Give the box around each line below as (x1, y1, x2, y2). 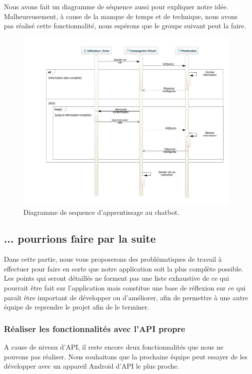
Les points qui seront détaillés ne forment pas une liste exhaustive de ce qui (4, 273, 229, 283)
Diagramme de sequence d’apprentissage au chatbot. (23, 207, 180, 217)
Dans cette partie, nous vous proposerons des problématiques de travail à (4, 254, 222, 264)
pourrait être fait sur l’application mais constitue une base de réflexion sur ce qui (4, 282, 246, 292)
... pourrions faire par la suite (4, 231, 156, 246)
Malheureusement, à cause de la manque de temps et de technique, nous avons (4, 11, 238, 21)
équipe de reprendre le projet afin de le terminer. (4, 302, 149, 312)
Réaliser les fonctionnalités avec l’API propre (4, 322, 185, 334)
